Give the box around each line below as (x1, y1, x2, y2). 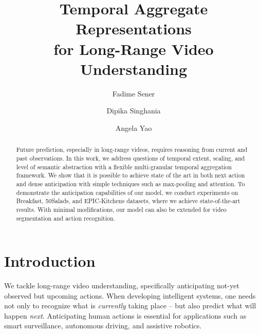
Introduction (4, 250, 96, 271)
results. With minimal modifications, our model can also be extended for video (16, 205, 227, 213)
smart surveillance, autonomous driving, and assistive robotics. (4, 320, 202, 331)
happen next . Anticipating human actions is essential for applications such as (4, 310, 247, 321)
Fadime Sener (112, 88, 155, 99)
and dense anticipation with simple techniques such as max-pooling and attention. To (16, 179, 245, 188)
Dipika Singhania (106, 105, 161, 116)
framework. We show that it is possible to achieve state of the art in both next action (16, 171, 245, 180)
